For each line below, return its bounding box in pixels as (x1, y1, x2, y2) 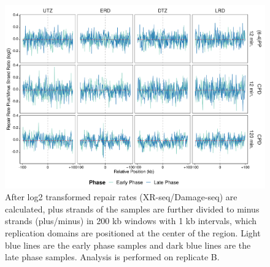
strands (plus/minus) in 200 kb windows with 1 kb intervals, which (5, 214, 257, 227)
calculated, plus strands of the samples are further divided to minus (5, 202, 260, 215)
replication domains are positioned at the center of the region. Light (5, 227, 261, 239)
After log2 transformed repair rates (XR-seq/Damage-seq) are (5, 190, 237, 203)
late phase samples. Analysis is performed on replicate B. (5, 250, 220, 263)
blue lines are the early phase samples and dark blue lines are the (5, 238, 251, 251)
